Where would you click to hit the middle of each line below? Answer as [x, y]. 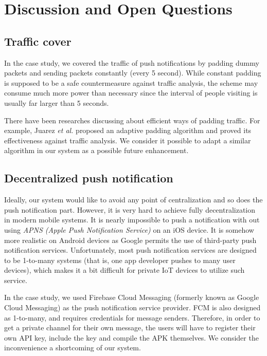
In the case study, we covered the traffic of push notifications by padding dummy [132, 62]
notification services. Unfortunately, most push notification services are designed [130, 250]
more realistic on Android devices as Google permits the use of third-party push [130, 240]
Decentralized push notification [89, 178]
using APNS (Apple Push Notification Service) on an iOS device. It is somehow [129, 229]
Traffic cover [38, 41]
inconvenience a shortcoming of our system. [73, 348]
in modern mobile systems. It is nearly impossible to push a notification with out [132, 220]
